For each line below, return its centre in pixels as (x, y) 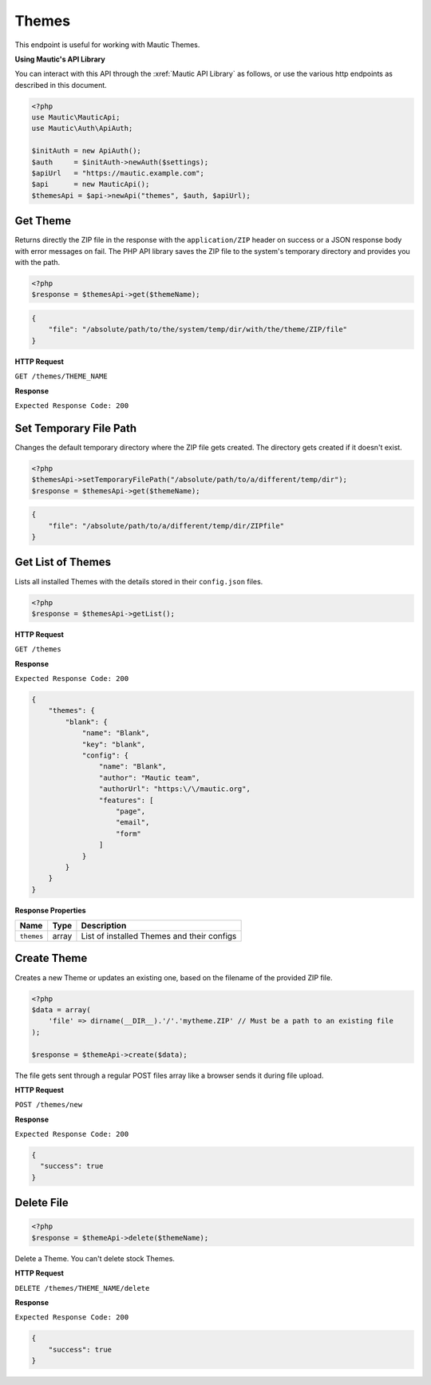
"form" (129, 833)
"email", (133, 823)
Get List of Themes (63, 562)
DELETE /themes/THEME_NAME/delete (82, 1288)
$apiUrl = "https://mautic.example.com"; (118, 173)
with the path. (38, 263)
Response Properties (51, 910)
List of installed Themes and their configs (159, 936)
